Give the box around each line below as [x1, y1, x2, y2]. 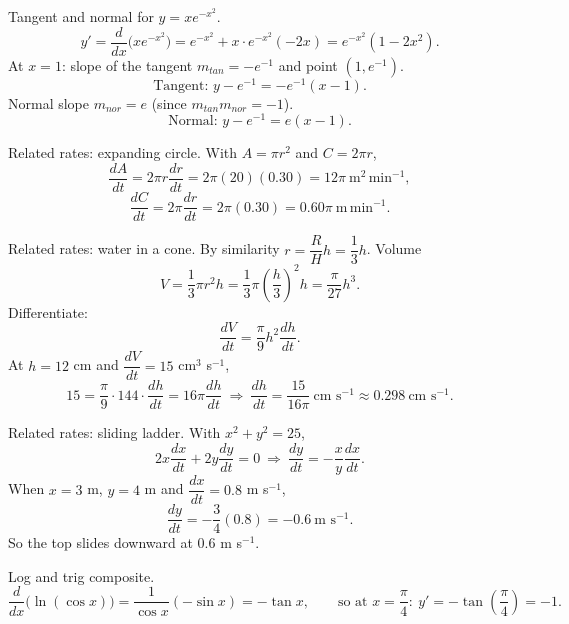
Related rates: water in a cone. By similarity [8, 238, 280, 259]
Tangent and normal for [8, 6, 154, 26]
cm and [73, 354, 119, 375]
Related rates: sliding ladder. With [8, 422, 221, 443]
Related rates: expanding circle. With [8, 142, 238, 163]
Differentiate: [8, 301, 88, 322]
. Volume [366, 238, 422, 259]
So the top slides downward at [8, 532, 193, 553]
